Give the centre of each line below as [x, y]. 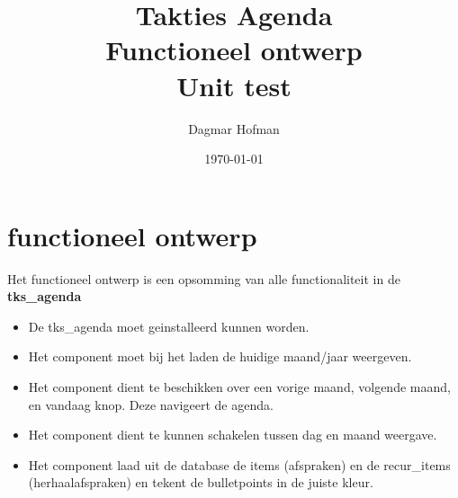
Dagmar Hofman [234, 128]
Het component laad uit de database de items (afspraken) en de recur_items [239, 464]
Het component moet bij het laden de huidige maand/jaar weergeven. [220, 356]
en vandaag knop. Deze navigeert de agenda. [151, 404]
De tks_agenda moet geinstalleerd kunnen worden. [169, 326]
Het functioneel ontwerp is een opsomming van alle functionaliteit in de [204, 278]
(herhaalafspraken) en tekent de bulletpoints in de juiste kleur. [201, 482]
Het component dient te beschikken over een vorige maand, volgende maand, [239, 387]
